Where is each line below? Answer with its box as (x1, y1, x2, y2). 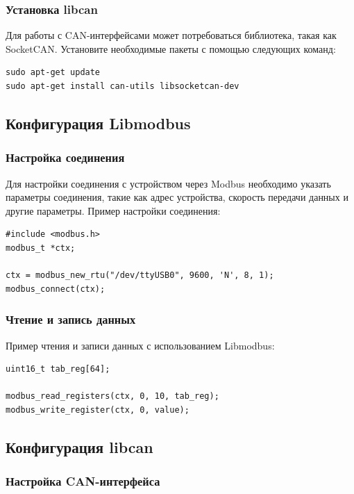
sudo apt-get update (6, 67, 101, 78)
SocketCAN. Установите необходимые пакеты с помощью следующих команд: (6, 41, 336, 56)
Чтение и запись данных (6, 311, 136, 328)
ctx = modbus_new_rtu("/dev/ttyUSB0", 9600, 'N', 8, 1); (6, 270, 274, 281)
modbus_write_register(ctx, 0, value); (6, 404, 189, 415)
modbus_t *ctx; (6, 242, 76, 253)
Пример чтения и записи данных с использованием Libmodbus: (6, 338, 275, 352)
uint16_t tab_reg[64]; (6, 364, 110, 374)
